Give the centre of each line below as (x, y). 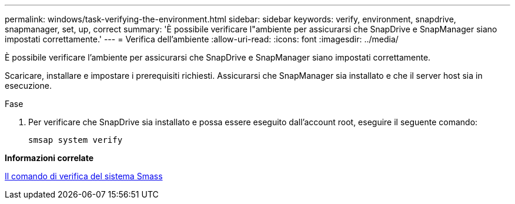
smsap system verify (76, 140)
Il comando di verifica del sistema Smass (84, 176)
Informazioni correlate (49, 158)
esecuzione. (28, 86)
